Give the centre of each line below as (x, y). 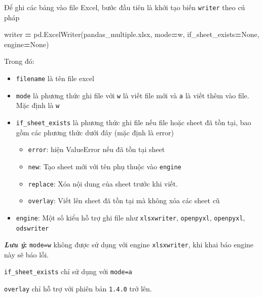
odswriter (32, 228)
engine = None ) (27, 44)
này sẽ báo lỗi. (26, 254)
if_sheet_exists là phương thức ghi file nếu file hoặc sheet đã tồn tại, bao (134, 122)
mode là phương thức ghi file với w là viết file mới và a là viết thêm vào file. (133, 95)
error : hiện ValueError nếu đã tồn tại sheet (97, 149)
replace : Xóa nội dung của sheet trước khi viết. (103, 183)
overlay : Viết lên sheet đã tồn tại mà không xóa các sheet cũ (124, 200)
